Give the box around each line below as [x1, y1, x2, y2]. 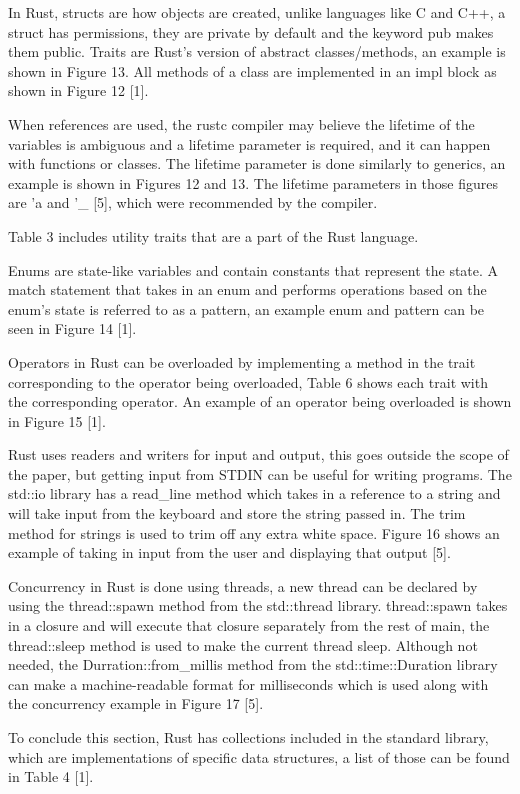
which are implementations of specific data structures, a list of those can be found [8, 746, 510, 767]
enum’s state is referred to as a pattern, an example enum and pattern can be [8, 298, 485, 319]
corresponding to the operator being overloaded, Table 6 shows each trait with [8, 371, 488, 392]
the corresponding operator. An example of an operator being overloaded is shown [8, 391, 512, 412]
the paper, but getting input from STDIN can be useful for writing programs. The [8, 463, 512, 484]
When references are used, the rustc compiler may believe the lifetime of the [8, 113, 475, 134]
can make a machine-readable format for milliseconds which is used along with [8, 673, 489, 694]
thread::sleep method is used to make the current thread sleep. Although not [8, 634, 478, 655]
